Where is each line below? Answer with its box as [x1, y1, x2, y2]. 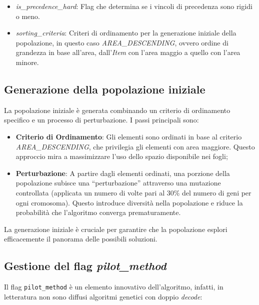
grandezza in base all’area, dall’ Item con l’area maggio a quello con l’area [15, 47, 240, 57]
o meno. [15, 10, 40, 21]
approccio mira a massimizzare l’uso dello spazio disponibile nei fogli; [15, 151, 228, 161]
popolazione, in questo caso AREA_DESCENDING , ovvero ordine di [15, 37, 228, 47]
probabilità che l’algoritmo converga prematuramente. [15, 207, 181, 217]
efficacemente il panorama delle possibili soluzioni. [4, 233, 157, 244]
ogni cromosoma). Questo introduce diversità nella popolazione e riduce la [15, 197, 243, 207]
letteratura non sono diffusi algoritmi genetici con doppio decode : [4, 291, 202, 301]
